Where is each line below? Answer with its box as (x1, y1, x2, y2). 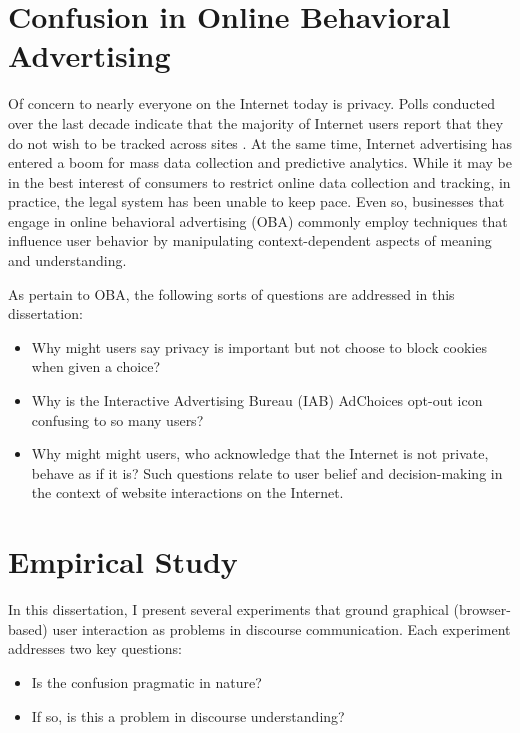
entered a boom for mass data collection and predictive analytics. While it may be (8, 152, 512, 173)
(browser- (453, 599, 511, 620)
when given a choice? (31, 356, 161, 377)
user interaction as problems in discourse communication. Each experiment (52, 618, 511, 639)
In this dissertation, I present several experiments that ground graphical (8, 599, 449, 620)
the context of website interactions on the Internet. (31, 482, 344, 503)
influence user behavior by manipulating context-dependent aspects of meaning (8, 230, 492, 251)
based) (8, 618, 48, 639)
